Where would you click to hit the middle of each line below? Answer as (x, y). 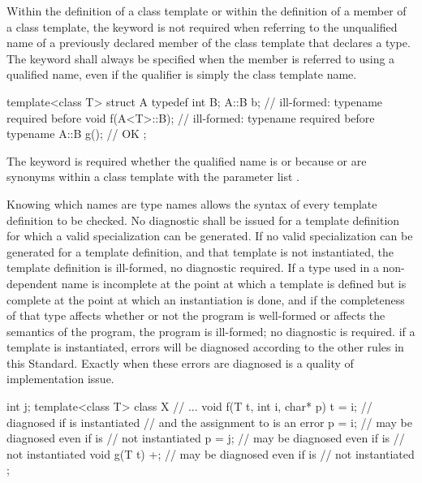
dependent (32, 283)
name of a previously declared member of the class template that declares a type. (209, 43)
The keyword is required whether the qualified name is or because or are (187, 160)
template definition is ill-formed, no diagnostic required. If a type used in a (193, 267)
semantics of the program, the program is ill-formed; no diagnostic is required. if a (211, 331)
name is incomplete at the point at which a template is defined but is (234, 283)
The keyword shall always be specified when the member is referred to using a (201, 58)
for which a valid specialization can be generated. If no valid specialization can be (210, 236)
